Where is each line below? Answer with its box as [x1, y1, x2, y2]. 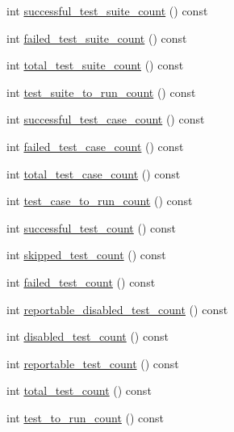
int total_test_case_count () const [6, 165, 181, 182]
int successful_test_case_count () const [6, 111, 205, 128]
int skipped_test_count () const [6, 246, 166, 263]
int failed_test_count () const [6, 273, 156, 290]
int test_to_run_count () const [6, 409, 165, 426]
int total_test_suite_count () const [6, 57, 184, 73]
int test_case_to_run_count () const [6, 192, 193, 209]
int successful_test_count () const [6, 219, 176, 236]
